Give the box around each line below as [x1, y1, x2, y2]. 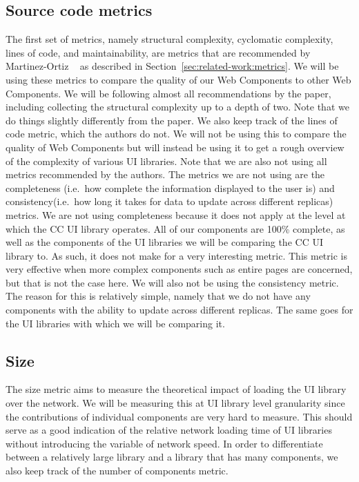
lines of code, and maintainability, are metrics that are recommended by [6, 45, 311, 59]
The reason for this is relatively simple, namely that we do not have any [6, 289, 311, 303]
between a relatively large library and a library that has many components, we [6, 450, 338, 464]
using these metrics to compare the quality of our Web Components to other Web [6, 72, 351, 86]
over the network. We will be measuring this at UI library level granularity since [6, 396, 345, 410]
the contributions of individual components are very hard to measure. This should [6, 409, 353, 423]
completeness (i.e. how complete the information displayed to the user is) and [6, 180, 335, 195]
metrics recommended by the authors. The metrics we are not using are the [6, 167, 325, 182]
